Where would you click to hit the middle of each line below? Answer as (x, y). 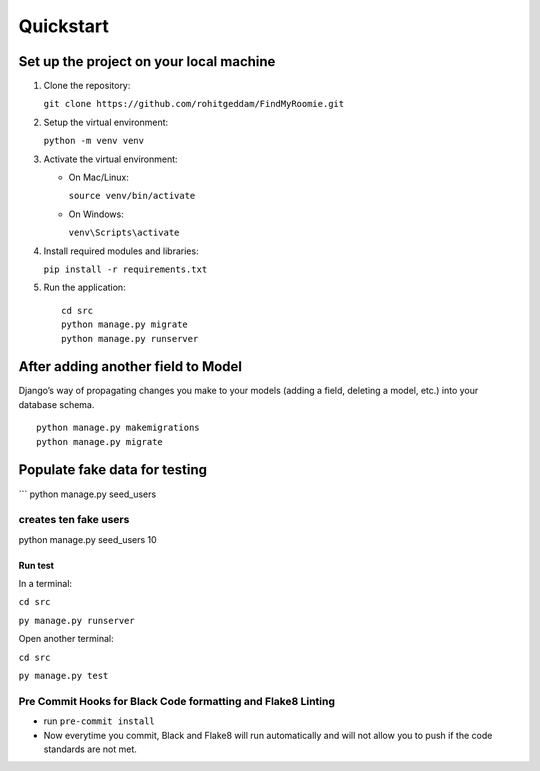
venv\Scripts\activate (124, 233)
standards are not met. (90, 749)
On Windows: (96, 214)
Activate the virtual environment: (111, 159)
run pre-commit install (99, 721)
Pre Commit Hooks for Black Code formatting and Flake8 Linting (176, 701)
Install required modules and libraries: (121, 251)
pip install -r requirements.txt (125, 269)
